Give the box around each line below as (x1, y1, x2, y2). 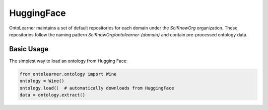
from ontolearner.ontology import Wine (19, 71, 117, 77)
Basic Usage (9, 45, 49, 53)
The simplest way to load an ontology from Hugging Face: (9, 58, 128, 64)
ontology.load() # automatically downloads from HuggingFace (19, 85, 174, 91)
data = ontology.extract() (19, 92, 85, 98)
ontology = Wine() (19, 78, 65, 84)
